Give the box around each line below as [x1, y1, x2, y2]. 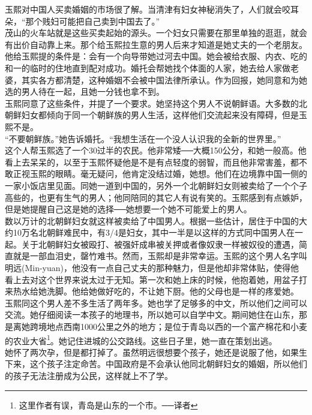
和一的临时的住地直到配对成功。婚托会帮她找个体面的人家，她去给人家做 [5, 61, 290, 74]
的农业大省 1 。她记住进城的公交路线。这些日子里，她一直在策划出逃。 [5, 332, 277, 347]
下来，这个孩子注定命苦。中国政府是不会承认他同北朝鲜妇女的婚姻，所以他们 [5, 357, 307, 370]
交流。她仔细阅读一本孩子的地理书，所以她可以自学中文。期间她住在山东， [5, 308, 299, 321]
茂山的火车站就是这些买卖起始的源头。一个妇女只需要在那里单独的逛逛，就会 [5, 26, 307, 39]
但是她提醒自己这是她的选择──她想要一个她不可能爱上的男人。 [5, 203, 252, 215]
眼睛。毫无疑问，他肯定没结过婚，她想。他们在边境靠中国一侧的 [55, 167, 307, 180]
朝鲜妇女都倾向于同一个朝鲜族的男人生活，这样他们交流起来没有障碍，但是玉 [5, 109, 307, 121]
